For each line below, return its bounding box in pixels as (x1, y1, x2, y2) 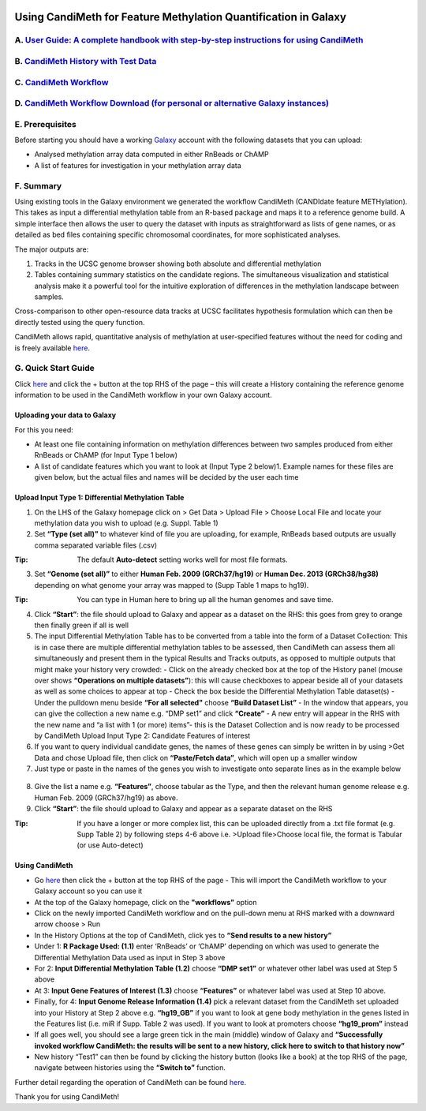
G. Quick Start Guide (14, 363, 95, 374)
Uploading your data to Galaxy (14, 410, 117, 420)
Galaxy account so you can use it (34, 886, 143, 896)
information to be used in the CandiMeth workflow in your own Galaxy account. (14, 391, 272, 400)
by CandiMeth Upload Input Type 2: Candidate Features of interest (34, 731, 251, 740)
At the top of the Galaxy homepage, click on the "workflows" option (34, 897, 257, 907)
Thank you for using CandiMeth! (14, 1092, 120, 1102)
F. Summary (14, 180, 62, 191)
